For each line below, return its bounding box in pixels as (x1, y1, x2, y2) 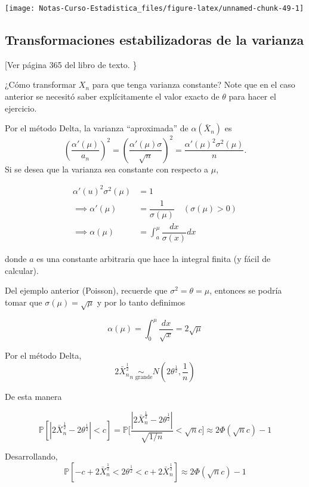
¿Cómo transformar (5, 78, 76, 91)
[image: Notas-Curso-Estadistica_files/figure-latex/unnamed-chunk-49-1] (5, 4, 304, 13)
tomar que (5, 295, 42, 308)
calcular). (5, 264, 39, 276)
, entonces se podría (209, 284, 282, 297)
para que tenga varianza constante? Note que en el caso (92, 78, 295, 91)
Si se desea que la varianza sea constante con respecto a (5, 162, 209, 175)
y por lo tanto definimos (97, 295, 186, 308)
